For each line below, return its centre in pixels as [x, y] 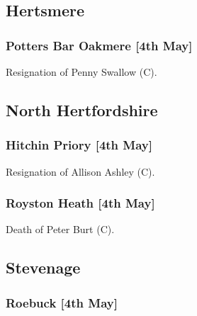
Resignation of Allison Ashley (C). [80, 171]
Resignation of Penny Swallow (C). [81, 72]
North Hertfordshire [82, 109]
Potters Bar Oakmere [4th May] [99, 45]
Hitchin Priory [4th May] [79, 145]
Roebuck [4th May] [62, 302]
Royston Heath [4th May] [80, 203]
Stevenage [43, 267]
